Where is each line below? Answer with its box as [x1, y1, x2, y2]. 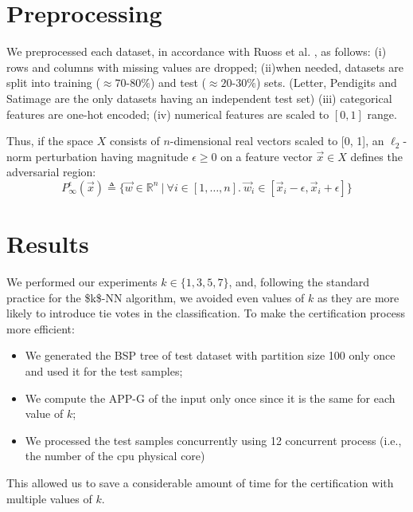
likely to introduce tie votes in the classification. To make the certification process [6, 305, 405, 321]
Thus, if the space [6, 132, 94, 149]
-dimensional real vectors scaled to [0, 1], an [169, 132, 384, 149]
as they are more [317, 289, 399, 305]
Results [6, 227, 89, 260]
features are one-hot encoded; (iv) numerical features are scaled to [6, 105, 329, 122]
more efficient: [6, 320, 75, 337]
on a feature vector [220, 148, 313, 164]
